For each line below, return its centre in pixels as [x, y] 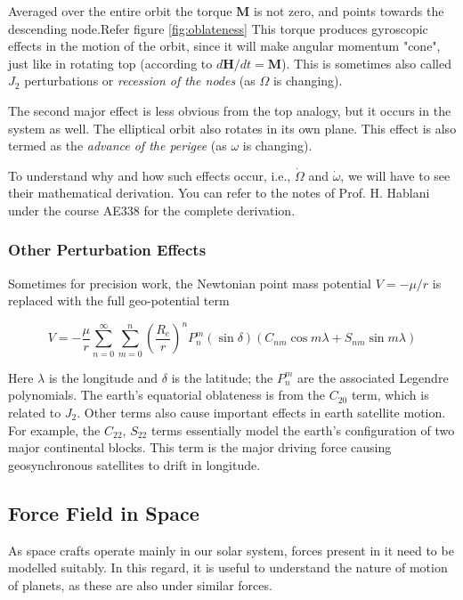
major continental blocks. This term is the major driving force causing [200, 447]
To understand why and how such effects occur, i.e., [150, 175]
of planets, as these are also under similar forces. [140, 584]
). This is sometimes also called [366, 63]
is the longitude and [103, 377]
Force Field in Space [104, 512]
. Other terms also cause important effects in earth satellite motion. [261, 412]
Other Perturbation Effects [107, 250]
